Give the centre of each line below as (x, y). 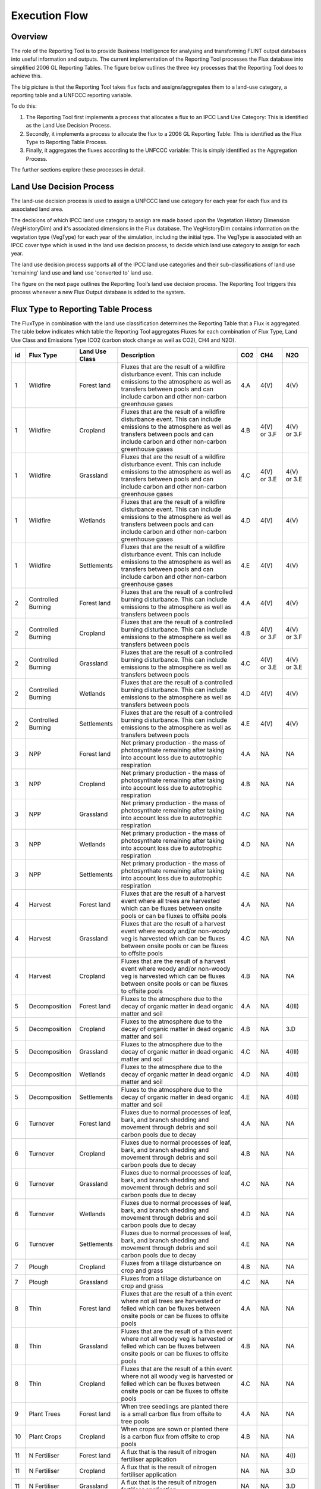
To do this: (24, 106)
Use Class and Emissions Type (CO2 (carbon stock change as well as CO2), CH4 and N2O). (123, 340)
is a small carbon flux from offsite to (171, 1414)
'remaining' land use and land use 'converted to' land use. (82, 273)
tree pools (135, 1422)
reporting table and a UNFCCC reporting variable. (72, 95)
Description (138, 356)
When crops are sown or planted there (175, 1429)
